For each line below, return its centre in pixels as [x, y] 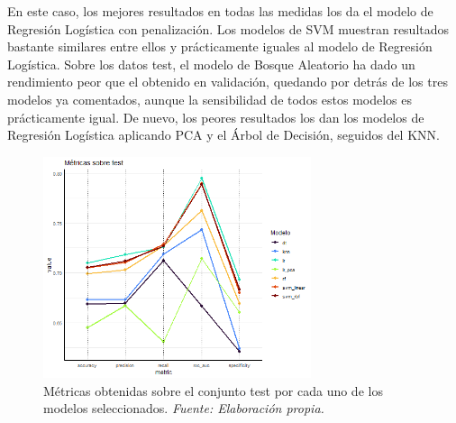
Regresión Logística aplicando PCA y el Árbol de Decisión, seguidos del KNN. [223, 135]
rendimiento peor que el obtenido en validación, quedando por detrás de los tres [228, 82]
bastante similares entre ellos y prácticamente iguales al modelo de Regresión [220, 46]
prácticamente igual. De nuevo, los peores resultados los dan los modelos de [216, 117]
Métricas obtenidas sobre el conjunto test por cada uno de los [213, 390]
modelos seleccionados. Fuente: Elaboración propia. [184, 408]
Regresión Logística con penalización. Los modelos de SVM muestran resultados [228, 28]
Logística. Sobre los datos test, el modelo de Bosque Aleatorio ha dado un [211, 64]
